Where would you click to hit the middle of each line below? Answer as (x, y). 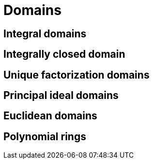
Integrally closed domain (64, 54)
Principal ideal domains (61, 96)
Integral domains (45, 33)
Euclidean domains (50, 116)
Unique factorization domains (76, 75)
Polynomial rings (45, 136)
